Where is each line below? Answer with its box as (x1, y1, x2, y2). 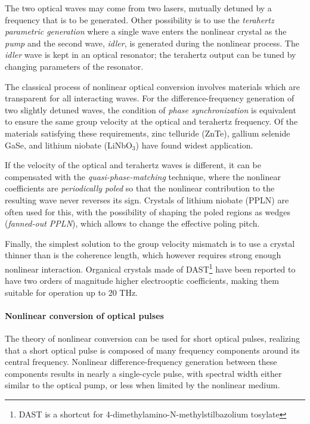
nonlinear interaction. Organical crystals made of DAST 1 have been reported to (5, 261, 296, 275)
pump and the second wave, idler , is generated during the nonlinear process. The (5, 36, 299, 49)
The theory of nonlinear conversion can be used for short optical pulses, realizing (5, 332, 300, 345)
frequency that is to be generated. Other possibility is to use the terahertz (5, 13, 274, 26)
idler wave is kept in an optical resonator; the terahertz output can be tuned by (5, 48, 296, 61)
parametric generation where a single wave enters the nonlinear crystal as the (5, 25, 287, 38)
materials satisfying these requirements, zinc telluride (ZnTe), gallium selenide (5, 126, 290, 139)
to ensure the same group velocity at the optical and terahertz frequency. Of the (5, 115, 298, 128)
